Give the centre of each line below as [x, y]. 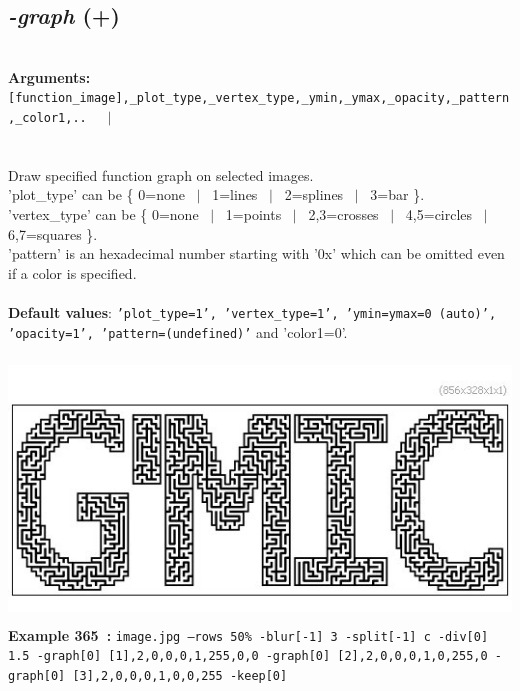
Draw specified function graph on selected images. [161, 174]
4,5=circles [439, 214]
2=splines [314, 194]
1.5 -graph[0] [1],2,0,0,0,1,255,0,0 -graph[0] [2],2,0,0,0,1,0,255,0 [248, 656]
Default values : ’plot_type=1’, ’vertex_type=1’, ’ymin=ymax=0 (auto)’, [252, 312]
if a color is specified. [72, 272]
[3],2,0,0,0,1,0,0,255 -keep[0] [180, 675]
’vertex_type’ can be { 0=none [103, 214]
